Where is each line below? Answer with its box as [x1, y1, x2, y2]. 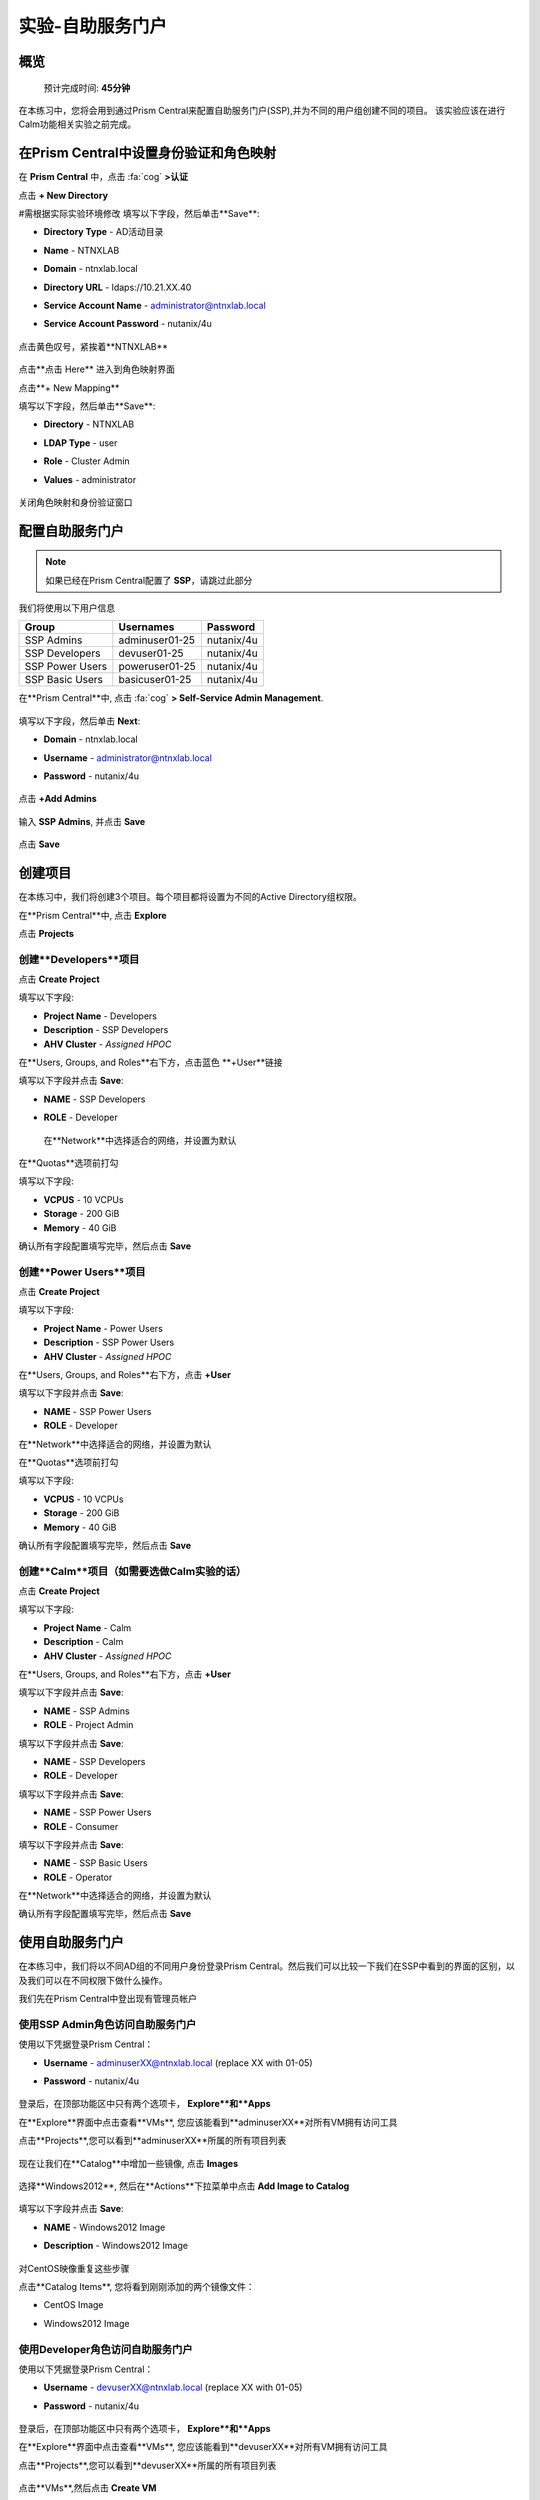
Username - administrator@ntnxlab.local [43, 751, 212, 764]
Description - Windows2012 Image [43, 2240, 189, 2252]
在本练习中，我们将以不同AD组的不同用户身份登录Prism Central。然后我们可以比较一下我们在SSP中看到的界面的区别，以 [18, 1960, 515, 1972]
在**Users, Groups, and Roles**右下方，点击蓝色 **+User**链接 [18, 1056, 284, 1068]
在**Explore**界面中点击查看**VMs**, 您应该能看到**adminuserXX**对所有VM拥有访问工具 [18, 2116, 398, 2128]
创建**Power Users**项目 [18, 1265, 146, 1279]
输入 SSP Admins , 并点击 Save [18, 815, 146, 827]
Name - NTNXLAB [43, 244, 120, 256]
